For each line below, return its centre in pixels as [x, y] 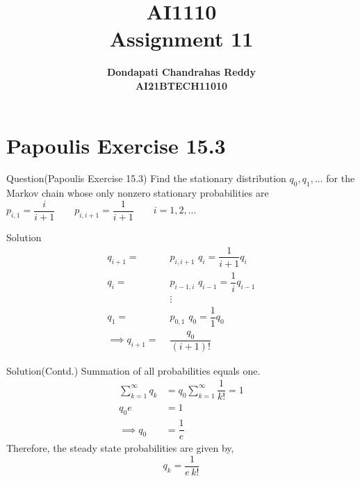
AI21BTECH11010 [181, 85]
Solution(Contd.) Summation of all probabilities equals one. [133, 370]
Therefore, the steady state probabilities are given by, [120, 448]
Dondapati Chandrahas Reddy [181, 72]
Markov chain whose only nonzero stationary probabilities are [138, 193]
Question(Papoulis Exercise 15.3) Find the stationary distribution [146, 178]
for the [341, 178]
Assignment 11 [181, 39]
